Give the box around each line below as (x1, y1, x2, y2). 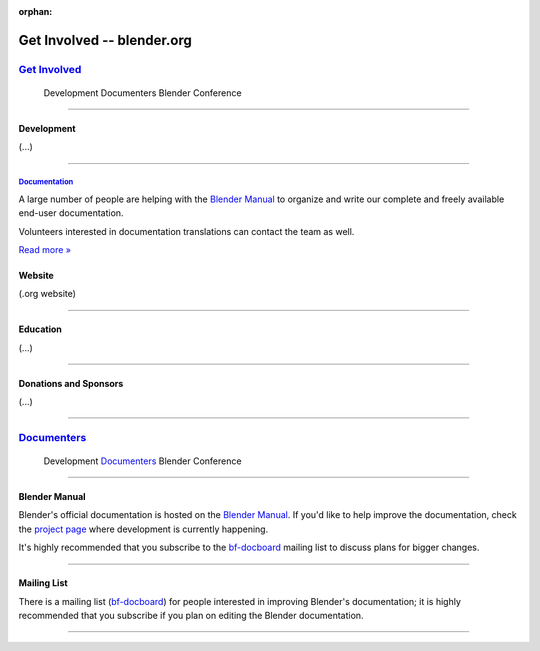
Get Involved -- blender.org (18, 31, 192, 49)
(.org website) (18, 288, 77, 300)
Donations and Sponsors (18, 377, 124, 389)
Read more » (18, 243, 72, 255)
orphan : (18, 6, 53, 17)
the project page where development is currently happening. (18, 523, 269, 535)
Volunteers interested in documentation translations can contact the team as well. (18, 225, 355, 237)
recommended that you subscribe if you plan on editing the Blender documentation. (18, 609, 364, 621)
